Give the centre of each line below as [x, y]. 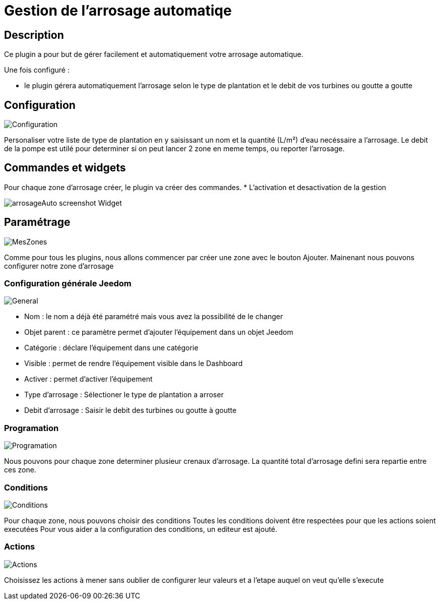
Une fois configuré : [37, 70]
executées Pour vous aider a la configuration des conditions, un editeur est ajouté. [141, 529]
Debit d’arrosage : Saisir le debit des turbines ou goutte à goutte [131, 410]
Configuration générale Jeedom [68, 284]
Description [34, 35]
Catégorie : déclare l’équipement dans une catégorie [111, 348]
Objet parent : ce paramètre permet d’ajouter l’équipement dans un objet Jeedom [159, 332]
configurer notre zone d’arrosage [59, 266]
